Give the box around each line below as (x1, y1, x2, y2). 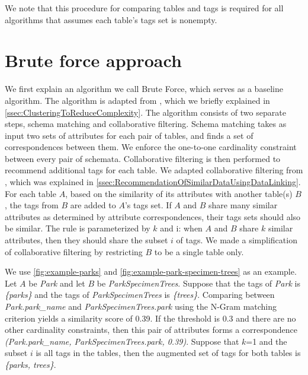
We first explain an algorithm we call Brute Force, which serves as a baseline (5, 82, 283, 95)
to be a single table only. (154, 245, 244, 258)
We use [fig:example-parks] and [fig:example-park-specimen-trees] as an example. (5, 265, 297, 278)
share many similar (208, 199, 278, 211)
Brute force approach (5, 48, 182, 72)
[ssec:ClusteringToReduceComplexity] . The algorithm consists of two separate (5, 106, 286, 118)
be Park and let (28, 277, 85, 289)
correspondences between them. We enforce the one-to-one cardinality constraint (5, 141, 297, 153)
